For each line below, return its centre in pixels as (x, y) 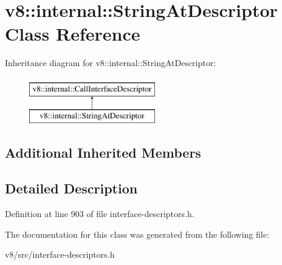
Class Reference (73, 34)
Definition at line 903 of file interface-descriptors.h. (100, 214)
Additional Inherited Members (103, 153)
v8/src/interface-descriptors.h (60, 254)
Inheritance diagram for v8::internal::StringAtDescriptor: (111, 63)
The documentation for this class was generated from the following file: (137, 234)
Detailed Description (71, 188)
